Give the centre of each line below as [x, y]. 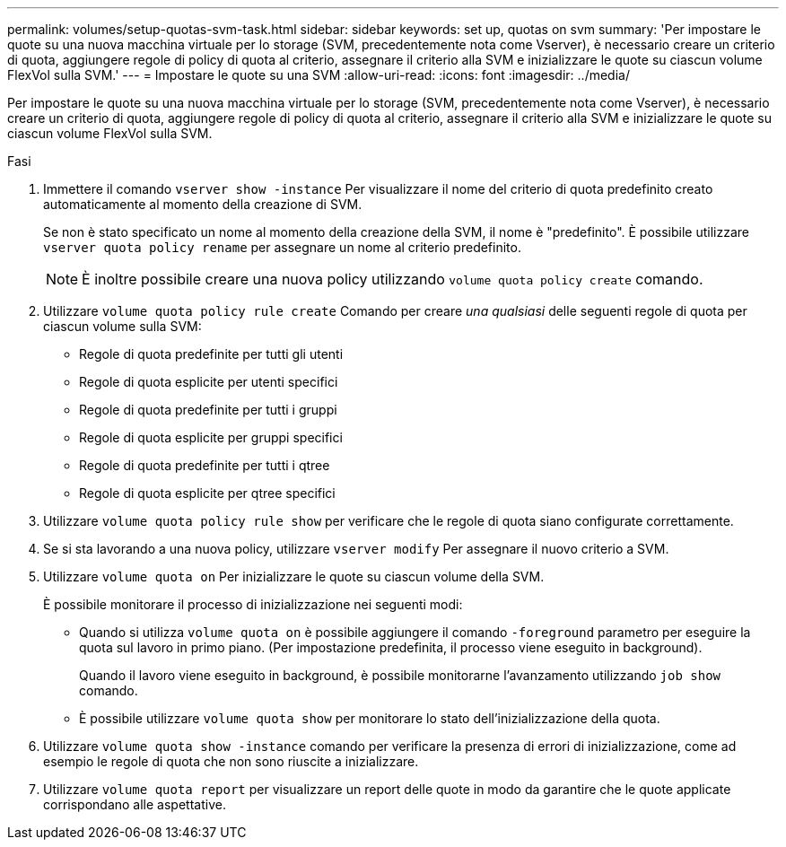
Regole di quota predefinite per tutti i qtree [205, 465]
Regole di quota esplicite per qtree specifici [207, 493]
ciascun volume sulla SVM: [122, 326]
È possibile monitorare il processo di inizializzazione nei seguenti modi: [253, 604]
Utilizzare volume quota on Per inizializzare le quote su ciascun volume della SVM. [294, 576]
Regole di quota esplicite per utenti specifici [209, 382]
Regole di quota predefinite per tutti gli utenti [211, 354]
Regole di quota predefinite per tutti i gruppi [208, 410]
